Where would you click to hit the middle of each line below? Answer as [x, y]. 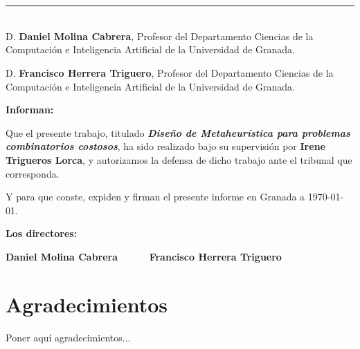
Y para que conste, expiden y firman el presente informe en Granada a [155, 197]
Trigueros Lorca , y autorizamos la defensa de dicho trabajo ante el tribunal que [179, 159]
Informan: [30, 110]
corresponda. [33, 173]
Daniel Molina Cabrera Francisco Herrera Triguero [144, 256]
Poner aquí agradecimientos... [68, 337]
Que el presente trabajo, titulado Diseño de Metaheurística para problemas [178, 132]
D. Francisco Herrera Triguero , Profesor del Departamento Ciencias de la [170, 72]
